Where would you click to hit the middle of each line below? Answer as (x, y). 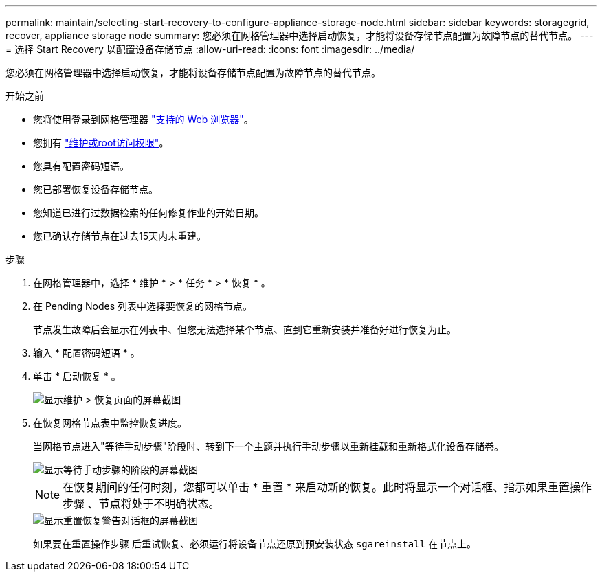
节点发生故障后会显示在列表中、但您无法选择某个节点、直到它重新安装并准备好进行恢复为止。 (245, 329)
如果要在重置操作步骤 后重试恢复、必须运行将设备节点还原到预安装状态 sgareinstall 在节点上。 (255, 544)
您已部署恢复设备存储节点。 (96, 189)
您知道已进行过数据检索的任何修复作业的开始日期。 (148, 213)
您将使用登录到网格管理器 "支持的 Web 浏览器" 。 (143, 119)
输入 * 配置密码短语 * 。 (87, 353)
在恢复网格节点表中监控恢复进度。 (110, 423)
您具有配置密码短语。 (81, 166)
